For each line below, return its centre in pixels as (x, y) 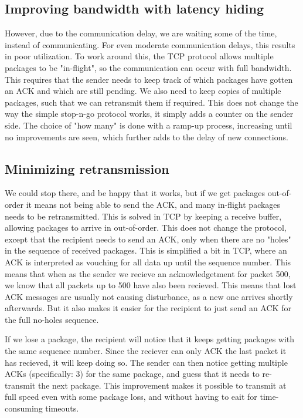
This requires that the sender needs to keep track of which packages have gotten (149, 79)
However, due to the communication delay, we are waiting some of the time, (141, 33)
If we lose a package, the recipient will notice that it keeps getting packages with (150, 339)
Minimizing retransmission (87, 168)
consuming (24, 408)
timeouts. (62, 408)
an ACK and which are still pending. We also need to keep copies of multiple (143, 91)
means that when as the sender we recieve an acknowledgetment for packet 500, (148, 273)
